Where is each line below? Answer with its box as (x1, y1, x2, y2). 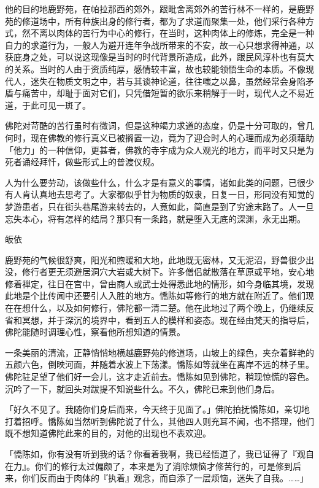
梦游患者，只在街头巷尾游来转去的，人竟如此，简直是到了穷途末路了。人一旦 (5, 199, 314, 212)
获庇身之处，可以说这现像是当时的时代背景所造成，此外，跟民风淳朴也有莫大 (5, 50, 314, 63)
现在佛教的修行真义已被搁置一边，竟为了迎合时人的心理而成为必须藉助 (30, 131, 314, 144)
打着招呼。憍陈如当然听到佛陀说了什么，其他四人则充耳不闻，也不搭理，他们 (5, 414, 314, 427)
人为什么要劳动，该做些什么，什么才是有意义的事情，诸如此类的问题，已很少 (5, 176, 314, 188)
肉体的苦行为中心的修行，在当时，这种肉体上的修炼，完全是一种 (56, 26, 314, 39)
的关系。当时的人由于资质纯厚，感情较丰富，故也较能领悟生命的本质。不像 (5, 62, 306, 75)
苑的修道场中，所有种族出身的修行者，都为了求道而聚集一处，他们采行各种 (5, 14, 306, 27)
